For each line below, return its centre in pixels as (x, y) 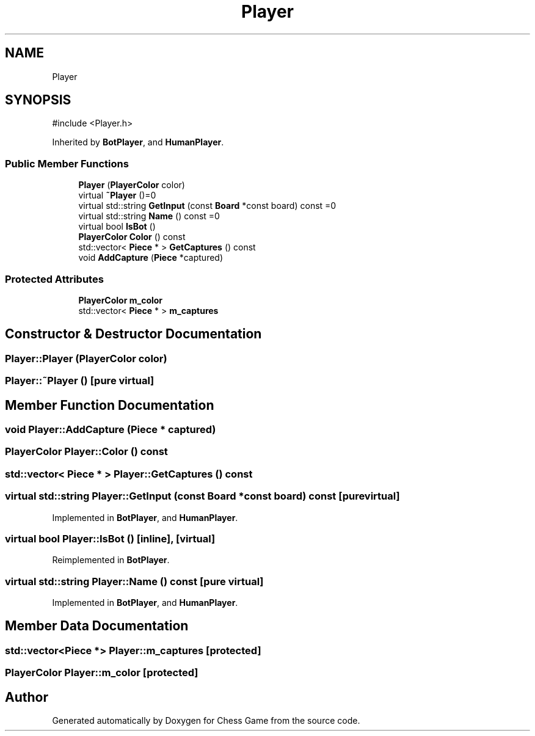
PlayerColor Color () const (132, 237)
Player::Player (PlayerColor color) (86, 358)
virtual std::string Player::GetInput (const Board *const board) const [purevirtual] (202, 496)
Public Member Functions (67, 163)
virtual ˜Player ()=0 (117, 195)
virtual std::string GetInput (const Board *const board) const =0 (207, 206)
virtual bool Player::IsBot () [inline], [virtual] (110, 538)
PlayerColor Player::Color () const (86, 452)
